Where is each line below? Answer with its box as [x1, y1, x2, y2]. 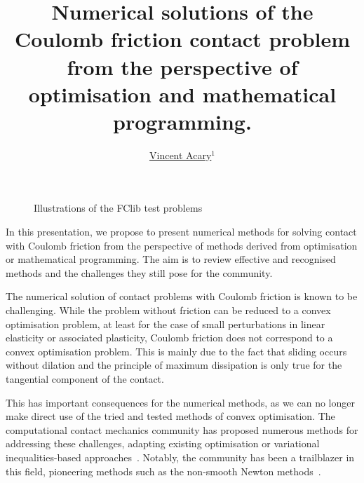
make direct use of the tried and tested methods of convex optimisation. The [6, 409, 335, 423]
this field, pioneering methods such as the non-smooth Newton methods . [6, 463, 321, 478]
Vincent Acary [149, 147, 212, 162]
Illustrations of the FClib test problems [34, 200, 203, 215]
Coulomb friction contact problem [14, 25, 351, 53]
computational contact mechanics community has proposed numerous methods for [6, 422, 358, 437]
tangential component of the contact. [6, 372, 164, 386]
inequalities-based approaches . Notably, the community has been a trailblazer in [6, 449, 355, 464]
